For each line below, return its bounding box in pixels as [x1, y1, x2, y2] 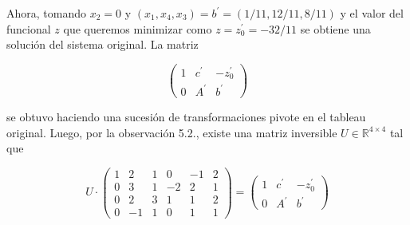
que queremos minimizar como [63, 20, 212, 37]
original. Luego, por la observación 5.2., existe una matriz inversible [6, 124, 337, 140]
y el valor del [340, 5, 404, 21]
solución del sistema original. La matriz [6, 36, 199, 53]
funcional [6, 20, 51, 37]
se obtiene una [300, 20, 371, 37]
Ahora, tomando [6, 5, 87, 21]
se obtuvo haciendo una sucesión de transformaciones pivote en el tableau [6, 108, 366, 124]
